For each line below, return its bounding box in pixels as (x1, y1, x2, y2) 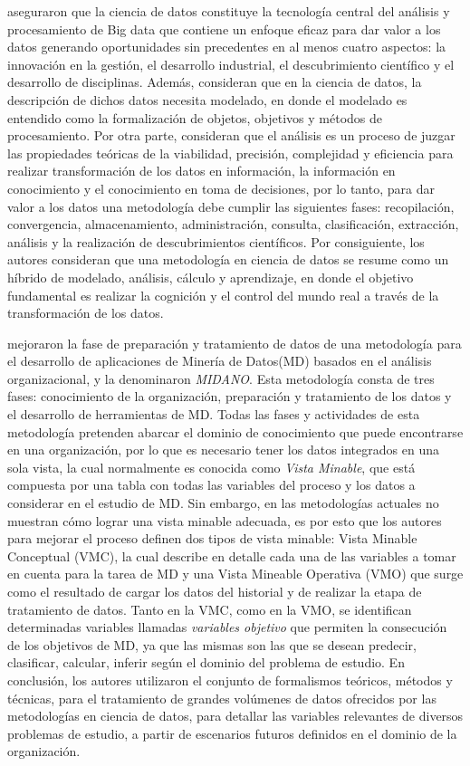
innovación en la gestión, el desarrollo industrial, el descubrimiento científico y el (7, 54, 455, 73)
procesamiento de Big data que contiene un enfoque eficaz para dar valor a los (7, 19, 441, 38)
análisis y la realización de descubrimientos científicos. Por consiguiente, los (7, 232, 425, 251)
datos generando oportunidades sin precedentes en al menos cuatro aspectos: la (7, 37, 446, 56)
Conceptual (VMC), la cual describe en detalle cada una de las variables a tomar (7, 546, 456, 565)
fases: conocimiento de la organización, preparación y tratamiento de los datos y (7, 387, 452, 406)
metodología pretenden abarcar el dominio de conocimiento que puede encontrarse (7, 422, 464, 441)
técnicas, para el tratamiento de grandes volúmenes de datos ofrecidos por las (7, 688, 436, 707)
